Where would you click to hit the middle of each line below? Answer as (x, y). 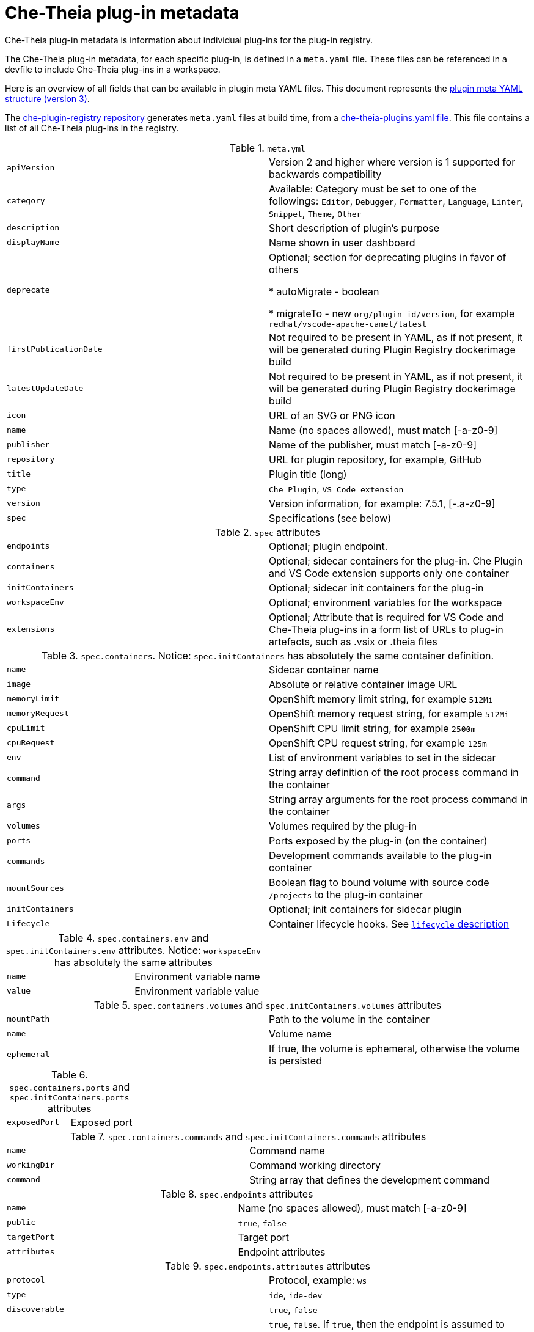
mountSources (35, 888)
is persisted (295, 1060)
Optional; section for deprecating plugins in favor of (388, 257)
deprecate (28, 290)
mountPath (28, 1019)
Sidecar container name (324, 669)
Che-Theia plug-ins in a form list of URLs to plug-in (386, 629)
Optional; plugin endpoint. (328, 546)
